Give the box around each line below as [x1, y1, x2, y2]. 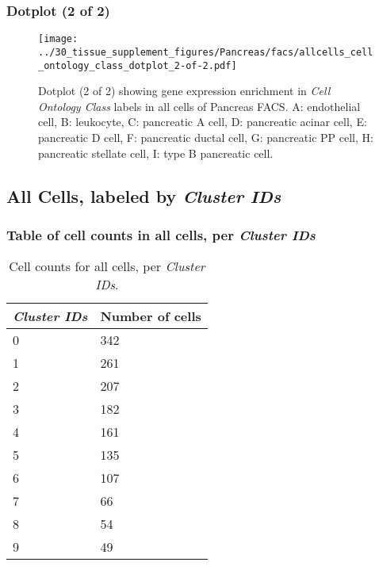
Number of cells [100, 307, 201, 326]
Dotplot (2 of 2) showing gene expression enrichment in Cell [38, 82, 331, 99]
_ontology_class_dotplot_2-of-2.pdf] [38, 59, 237, 71]
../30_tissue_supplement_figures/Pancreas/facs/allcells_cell [38, 46, 373, 58]
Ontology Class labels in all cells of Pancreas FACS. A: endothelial [38, 98, 361, 114]
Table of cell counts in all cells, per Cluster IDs [6, 224, 316, 244]
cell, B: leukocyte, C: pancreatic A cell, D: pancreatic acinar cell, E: [38, 113, 367, 130]
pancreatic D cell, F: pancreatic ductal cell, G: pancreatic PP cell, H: [38, 128, 373, 145]
